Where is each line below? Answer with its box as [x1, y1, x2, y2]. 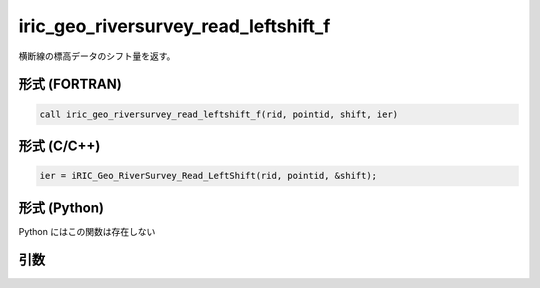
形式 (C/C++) [18, 137, 101, 154]
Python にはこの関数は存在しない [18, 225, 156, 237]
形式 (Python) [18, 199, 105, 216]
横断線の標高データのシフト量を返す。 [18, 50, 176, 62]
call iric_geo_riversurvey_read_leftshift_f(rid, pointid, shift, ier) [39, 108, 399, 120]
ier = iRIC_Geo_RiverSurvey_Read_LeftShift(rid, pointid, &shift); [39, 170, 378, 182]
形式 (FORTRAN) [18, 76, 122, 93]
